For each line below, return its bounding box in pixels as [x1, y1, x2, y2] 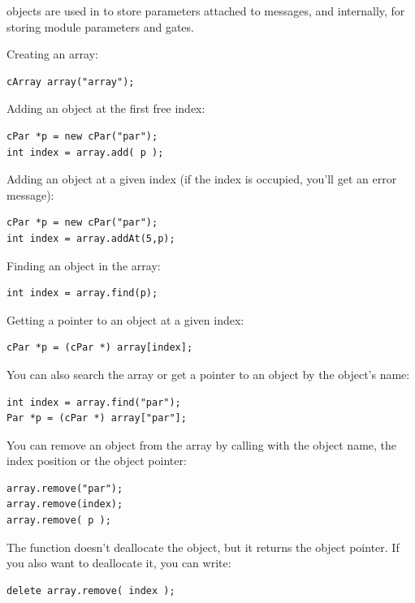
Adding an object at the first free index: [6, 100, 205, 117]
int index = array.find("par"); [6, 396, 181, 408]
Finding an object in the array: [6, 256, 161, 274]
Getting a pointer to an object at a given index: [6, 311, 244, 328]
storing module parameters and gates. [6, 18, 194, 35]
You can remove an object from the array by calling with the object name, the [6, 436, 397, 453]
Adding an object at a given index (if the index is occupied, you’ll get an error [6, 170, 397, 187]
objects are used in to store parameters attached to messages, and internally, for [6, 2, 405, 19]
